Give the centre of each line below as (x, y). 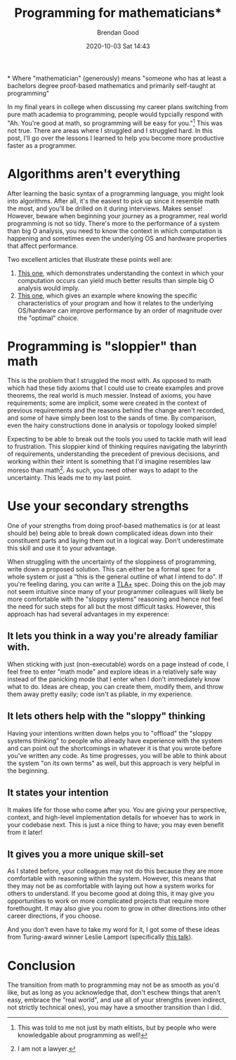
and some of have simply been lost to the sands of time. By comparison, (112, 418)
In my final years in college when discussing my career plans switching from (118, 106)
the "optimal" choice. (48, 317)
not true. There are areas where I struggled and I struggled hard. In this (110, 130)
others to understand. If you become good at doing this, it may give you (111, 894)
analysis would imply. (48, 288)
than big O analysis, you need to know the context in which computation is (115, 231)
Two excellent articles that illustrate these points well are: (90, 259)
